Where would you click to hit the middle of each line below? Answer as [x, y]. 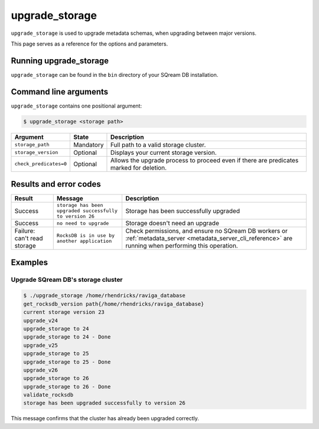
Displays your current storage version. [163, 152]
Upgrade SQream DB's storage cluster [67, 279]
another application [84, 241]
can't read [29, 238]
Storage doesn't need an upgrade [172, 223]
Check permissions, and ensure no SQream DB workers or [206, 231]
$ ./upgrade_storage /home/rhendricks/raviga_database [104, 296]
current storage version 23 [64, 312]
